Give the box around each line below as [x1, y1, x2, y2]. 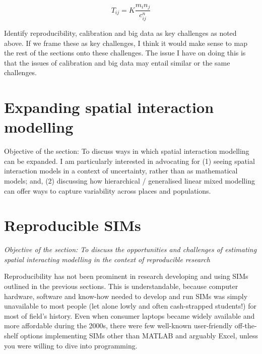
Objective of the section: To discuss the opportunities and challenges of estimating [4, 244, 257, 255]
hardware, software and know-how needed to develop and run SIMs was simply [4, 290, 248, 301]
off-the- [234, 320, 257, 331]
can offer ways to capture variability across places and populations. [4, 185, 211, 196]
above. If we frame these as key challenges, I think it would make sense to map [4, 37, 247, 48]
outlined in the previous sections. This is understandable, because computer [4, 281, 238, 291]
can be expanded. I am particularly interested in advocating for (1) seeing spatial [4, 155, 255, 166]
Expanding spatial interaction [4, 97, 214, 117]
